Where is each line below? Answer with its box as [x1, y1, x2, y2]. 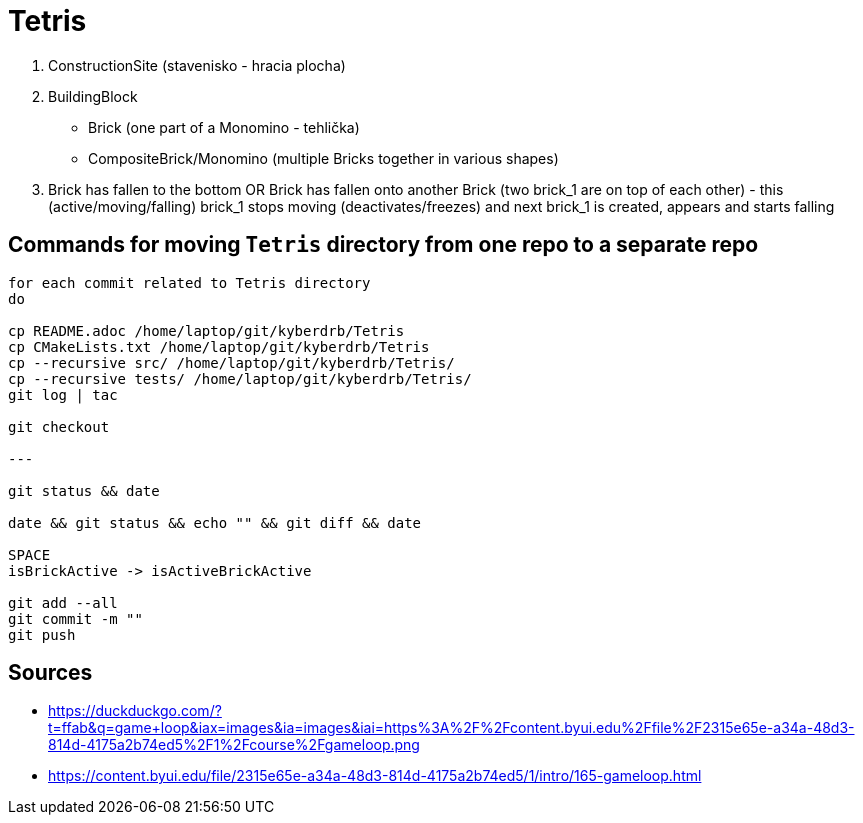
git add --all [8, 594, 118, 611]
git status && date [8, 482, 160, 499]
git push [8, 626, 76, 643]
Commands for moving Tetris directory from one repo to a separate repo [8, 232, 759, 258]
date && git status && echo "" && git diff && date [8, 514, 422, 531]
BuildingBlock [48, 87, 138, 105]
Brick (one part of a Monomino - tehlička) [88, 118, 360, 136]
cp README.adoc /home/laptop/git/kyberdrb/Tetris [8, 322, 405, 339]
